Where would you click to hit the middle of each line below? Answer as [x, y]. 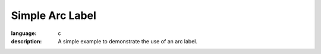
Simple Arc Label [53, 15]
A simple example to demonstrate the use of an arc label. [128, 41]
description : [26, 41]
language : [24, 33]
